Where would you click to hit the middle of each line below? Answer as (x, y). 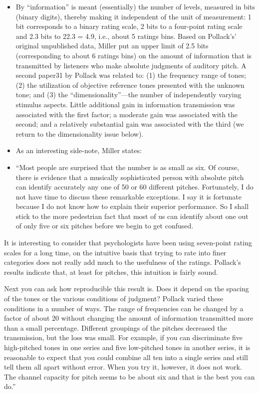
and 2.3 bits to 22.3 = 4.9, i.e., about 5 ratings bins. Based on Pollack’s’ (126, 36)
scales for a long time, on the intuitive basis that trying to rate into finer (115, 252)
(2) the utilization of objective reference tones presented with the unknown (130, 85)
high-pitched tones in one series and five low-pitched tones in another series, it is (127, 347)
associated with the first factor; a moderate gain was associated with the (127, 114)
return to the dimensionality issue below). (80, 133)
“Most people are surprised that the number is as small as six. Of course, (128, 167)
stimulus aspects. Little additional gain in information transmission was (125, 104)
